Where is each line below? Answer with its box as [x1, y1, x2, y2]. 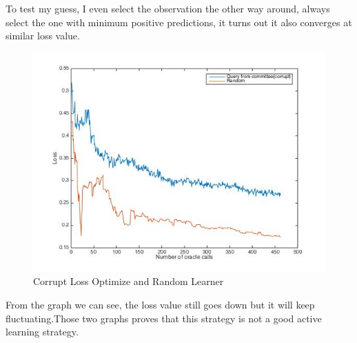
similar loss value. [6, 28, 80, 43]
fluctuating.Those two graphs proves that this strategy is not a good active [6, 311, 322, 325]
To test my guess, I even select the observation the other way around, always [6, 1, 330, 15]
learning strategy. [6, 324, 79, 339]
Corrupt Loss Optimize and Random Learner [33, 274, 224, 288]
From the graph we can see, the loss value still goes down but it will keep [6, 297, 315, 311]
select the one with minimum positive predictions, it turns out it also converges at [6, 14, 352, 29]
